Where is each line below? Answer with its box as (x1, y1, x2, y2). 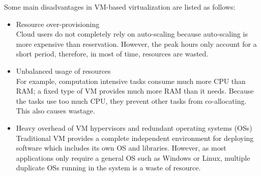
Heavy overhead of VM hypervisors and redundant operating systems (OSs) (16, 122, 252, 133)
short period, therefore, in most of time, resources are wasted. (16, 48, 209, 59)
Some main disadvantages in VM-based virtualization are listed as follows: (4, 2, 236, 12)
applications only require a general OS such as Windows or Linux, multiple (16, 152, 250, 163)
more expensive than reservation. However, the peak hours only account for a (16, 38, 257, 49)
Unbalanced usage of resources (16, 65, 111, 76)
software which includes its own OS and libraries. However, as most (16, 142, 226, 153)
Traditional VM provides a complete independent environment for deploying (16, 132, 254, 143)
